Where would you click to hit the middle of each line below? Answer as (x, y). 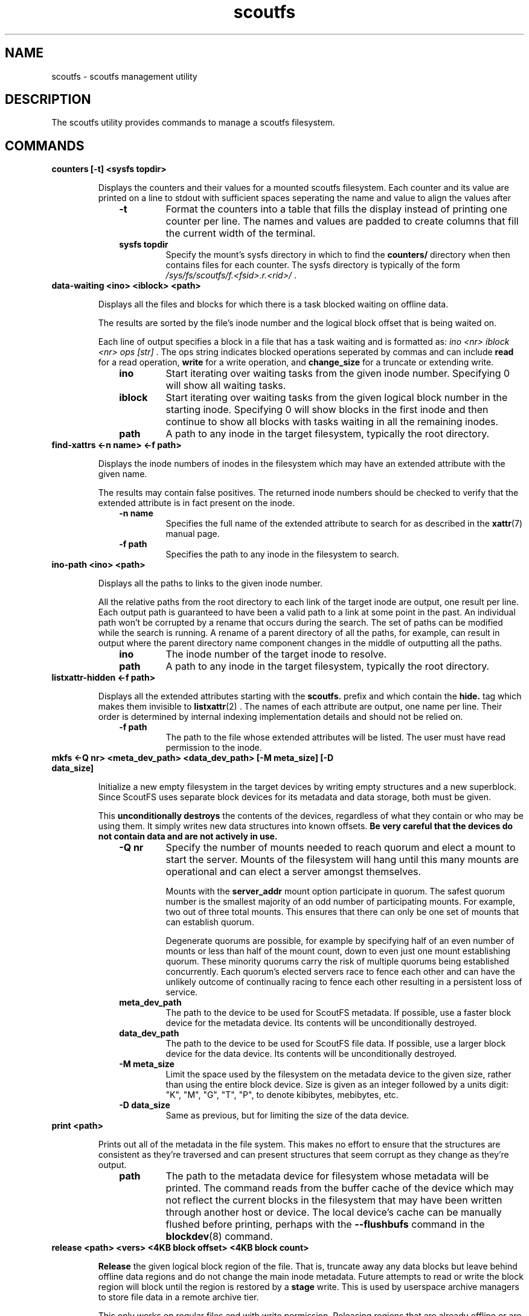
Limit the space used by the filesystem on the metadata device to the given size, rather (338, 1074)
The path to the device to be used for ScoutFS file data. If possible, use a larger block (336, 1044)
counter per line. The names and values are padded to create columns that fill (342, 221)
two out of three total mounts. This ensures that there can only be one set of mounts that (342, 912)
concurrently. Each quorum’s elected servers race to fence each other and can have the (340, 972)
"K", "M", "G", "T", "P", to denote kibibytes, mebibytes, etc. (282, 1095)
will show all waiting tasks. (226, 386)
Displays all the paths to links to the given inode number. (210, 583)
